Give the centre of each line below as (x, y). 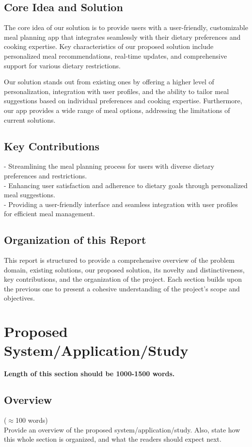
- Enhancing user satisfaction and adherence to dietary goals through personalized (126, 185)
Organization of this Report (75, 240)
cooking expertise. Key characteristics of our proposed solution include (109, 46)
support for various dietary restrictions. (62, 65)
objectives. (19, 298)
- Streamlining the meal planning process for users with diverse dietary (109, 166)
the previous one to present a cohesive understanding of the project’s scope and (122, 288)
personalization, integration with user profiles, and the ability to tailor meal (117, 91)
